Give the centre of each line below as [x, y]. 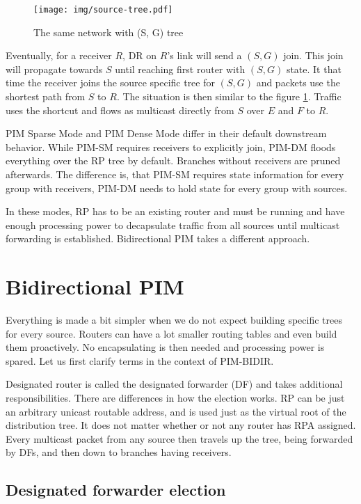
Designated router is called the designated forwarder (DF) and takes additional [174, 384]
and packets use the [298, 82]
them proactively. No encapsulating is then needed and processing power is [165, 347]
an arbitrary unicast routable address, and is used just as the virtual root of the [176, 411]
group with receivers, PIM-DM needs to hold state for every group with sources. [177, 188]
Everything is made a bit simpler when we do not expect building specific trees [174, 320]
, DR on [140, 55]
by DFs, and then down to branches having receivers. [119, 452]
